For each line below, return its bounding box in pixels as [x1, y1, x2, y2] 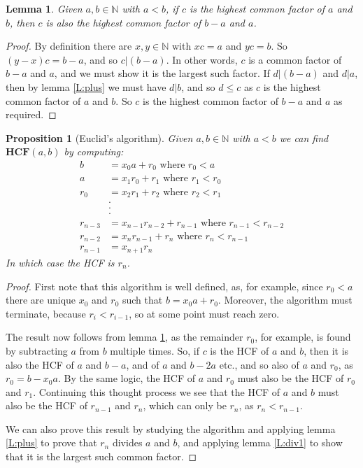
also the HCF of [6, 357, 74, 371]
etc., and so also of [219, 357, 299, 371]
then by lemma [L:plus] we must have [6, 79, 166, 94]
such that [122, 292, 163, 307]
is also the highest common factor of [45, 15, 201, 29]
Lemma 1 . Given [6, 1, 83, 15]
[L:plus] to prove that [6, 435, 97, 450]
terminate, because [6, 306, 86, 320]
